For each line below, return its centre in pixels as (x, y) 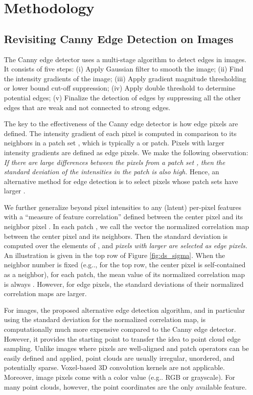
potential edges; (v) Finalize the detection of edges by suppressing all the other (123, 97)
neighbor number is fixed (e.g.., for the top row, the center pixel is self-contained (125, 265)
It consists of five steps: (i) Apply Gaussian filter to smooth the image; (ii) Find (124, 69)
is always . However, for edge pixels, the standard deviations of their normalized (124, 284)
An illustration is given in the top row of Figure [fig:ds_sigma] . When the (115, 255)
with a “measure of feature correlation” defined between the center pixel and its (124, 217)
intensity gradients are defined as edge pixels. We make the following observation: (126, 152)
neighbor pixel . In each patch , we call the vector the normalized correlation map (126, 226)
